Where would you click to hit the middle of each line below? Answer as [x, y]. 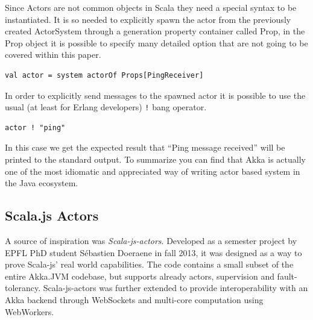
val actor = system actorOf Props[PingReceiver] [104, 75]
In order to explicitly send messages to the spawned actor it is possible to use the [155, 95]
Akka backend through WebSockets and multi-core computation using [134, 299]
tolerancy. [23, 288]
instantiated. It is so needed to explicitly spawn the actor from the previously [148, 19]
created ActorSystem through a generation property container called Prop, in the [155, 31]
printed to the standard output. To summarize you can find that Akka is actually [155, 159]
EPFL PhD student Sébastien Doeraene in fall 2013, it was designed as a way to [153, 252]
